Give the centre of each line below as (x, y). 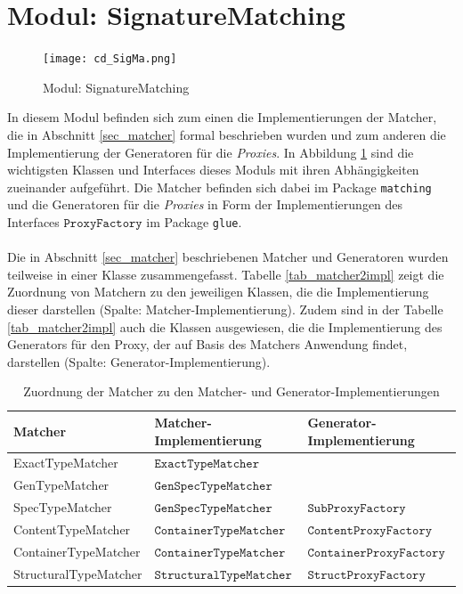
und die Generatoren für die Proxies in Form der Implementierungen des (205, 204)
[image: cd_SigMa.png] (110, 59)
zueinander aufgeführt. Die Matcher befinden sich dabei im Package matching (219, 187)
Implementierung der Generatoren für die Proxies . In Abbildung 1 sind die (211, 152)
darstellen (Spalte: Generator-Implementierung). (139, 361)
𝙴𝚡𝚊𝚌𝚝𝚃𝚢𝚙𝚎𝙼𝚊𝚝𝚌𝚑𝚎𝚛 (207, 464)
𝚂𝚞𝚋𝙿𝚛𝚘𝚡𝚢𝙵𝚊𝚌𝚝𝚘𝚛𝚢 (357, 509)
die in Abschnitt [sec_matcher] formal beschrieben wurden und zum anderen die (227, 134)
